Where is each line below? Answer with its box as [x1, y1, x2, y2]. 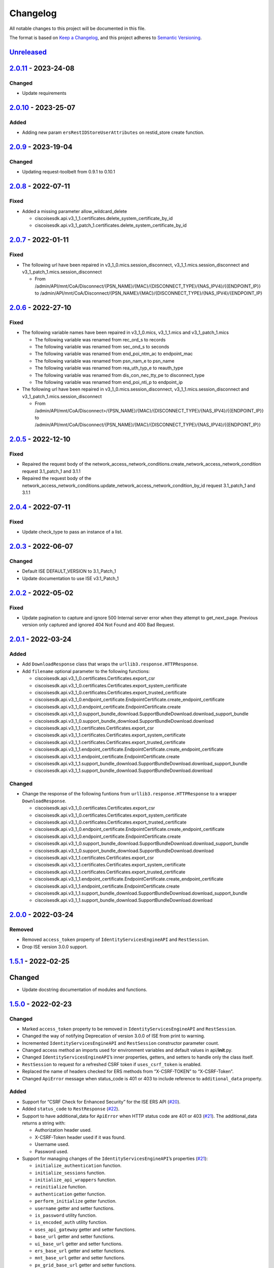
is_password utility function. [35, 1212, 97, 1218]
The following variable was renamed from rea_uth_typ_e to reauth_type [35, 365, 184, 371]
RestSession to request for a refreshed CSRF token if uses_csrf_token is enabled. [22, 1061, 202, 1067]
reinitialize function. [35, 1184, 87, 1190]
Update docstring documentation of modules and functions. [22, 987, 147, 993]
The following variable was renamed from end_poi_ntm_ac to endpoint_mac [35, 350, 193, 357]
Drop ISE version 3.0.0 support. [22, 943, 88, 949]
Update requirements [22, 90, 67, 96]
